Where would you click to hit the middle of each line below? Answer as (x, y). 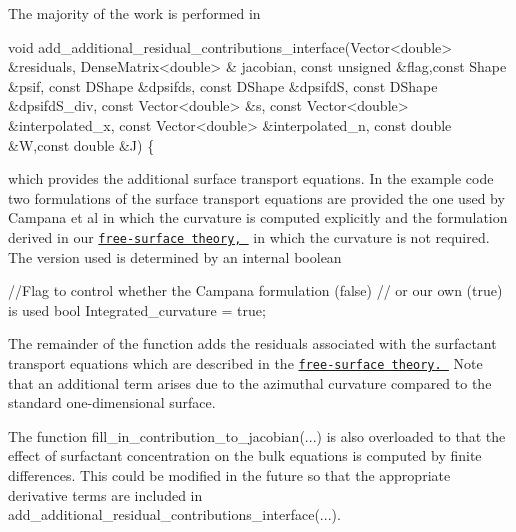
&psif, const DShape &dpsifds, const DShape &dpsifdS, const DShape (223, 85)
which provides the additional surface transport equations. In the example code (251, 178)
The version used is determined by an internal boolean (175, 256)
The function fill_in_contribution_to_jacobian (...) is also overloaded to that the (257, 435)
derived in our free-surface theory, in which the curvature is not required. (249, 236)
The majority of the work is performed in (134, 13)
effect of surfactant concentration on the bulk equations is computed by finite (245, 455)
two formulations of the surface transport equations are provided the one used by (256, 197)
